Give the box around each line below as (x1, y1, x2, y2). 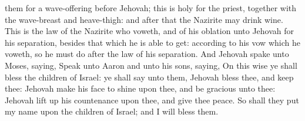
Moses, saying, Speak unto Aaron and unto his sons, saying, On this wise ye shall (5, 59, 297, 71)
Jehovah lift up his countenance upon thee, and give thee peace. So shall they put (5, 93, 299, 106)
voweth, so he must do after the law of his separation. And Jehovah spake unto (5, 48, 289, 60)
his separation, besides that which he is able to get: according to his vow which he (5, 36, 300, 48)
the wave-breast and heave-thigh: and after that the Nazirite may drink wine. (5, 13, 283, 25)
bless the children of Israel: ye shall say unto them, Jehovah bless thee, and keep (5, 70, 294, 83)
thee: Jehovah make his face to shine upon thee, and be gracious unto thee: (5, 82, 276, 95)
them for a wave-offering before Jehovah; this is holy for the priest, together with (5, 2, 297, 14)
